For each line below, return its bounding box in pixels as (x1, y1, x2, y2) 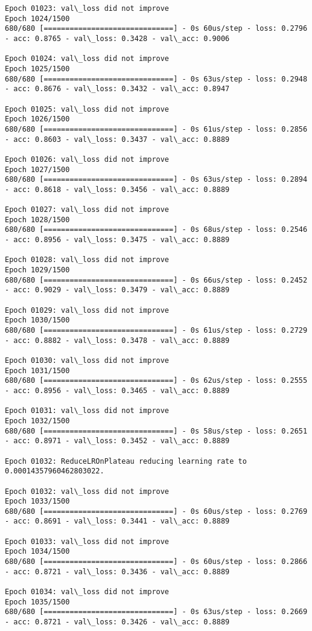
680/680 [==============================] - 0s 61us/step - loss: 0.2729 (5, 326, 308, 335)
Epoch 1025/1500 (5, 64, 70, 73)
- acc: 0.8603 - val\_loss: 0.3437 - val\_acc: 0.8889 (5, 135, 230, 144)
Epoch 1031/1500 (5, 366, 70, 375)
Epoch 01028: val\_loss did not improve (5, 255, 170, 264)
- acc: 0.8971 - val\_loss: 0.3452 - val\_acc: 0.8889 (5, 437, 230, 446)
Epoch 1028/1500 (5, 215, 70, 224)
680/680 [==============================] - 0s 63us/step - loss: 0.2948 (5, 74, 308, 83)
